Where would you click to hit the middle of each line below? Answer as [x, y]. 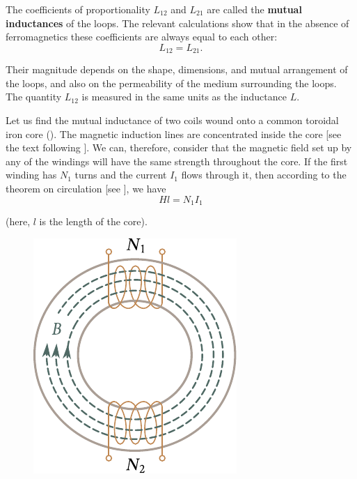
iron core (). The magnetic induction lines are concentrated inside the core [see [174, 134]
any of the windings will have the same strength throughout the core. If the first [177, 161]
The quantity [34, 97]
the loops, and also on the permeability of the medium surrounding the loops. [171, 83]
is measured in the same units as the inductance [184, 97]
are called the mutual [254, 9]
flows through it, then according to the [264, 175]
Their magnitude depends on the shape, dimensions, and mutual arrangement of [177, 69]
